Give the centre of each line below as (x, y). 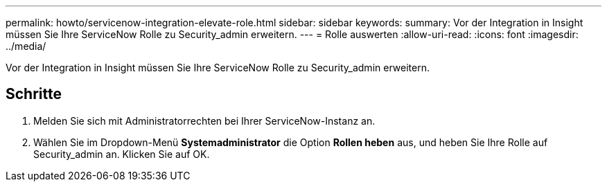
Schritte (34, 94)
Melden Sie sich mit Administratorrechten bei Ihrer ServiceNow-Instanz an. (204, 121)
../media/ (26, 46)
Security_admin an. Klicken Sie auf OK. (122, 154)
